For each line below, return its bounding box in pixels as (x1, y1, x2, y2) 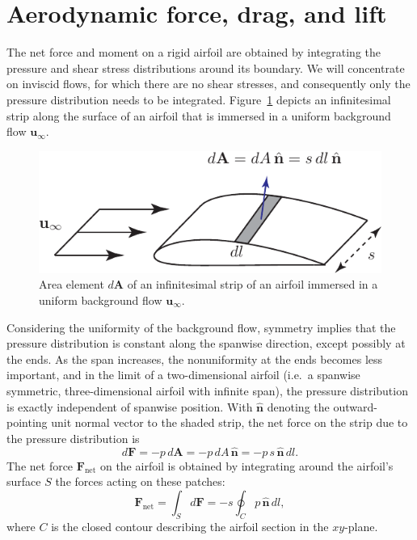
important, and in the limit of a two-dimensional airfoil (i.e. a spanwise (6, 366, 360, 383)
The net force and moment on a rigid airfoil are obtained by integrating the (6, 44, 381, 61)
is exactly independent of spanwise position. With (6, 398, 253, 415)
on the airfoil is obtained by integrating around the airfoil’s (99, 457, 394, 474)
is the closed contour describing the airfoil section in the (51, 517, 329, 534)
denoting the (267, 398, 330, 415)
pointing (6, 414, 48, 431)
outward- (333, 398, 377, 415)
